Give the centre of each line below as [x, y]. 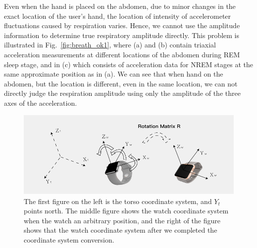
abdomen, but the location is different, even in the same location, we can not [121, 83]
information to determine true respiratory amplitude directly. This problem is [122, 35]
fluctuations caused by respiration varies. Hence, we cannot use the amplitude [122, 25]
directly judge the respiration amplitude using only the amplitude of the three [122, 93]
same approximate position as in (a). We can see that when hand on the [114, 74]
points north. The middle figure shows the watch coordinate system [126, 211]
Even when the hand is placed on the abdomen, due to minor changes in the [120, 6]
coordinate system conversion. [69, 239]
